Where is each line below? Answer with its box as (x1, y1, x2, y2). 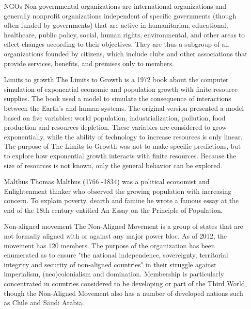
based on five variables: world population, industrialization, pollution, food (4, 112, 226, 122)
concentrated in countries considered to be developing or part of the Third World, (4, 278, 247, 289)
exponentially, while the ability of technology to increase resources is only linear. (4, 131, 243, 141)
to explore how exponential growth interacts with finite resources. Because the (4, 150, 236, 160)
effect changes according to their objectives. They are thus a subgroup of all (4, 39, 229, 49)
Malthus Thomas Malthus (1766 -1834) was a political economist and (4, 176, 210, 187)
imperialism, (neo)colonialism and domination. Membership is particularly (4, 269, 224, 279)
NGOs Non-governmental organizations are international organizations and (4, 1, 227, 11)
